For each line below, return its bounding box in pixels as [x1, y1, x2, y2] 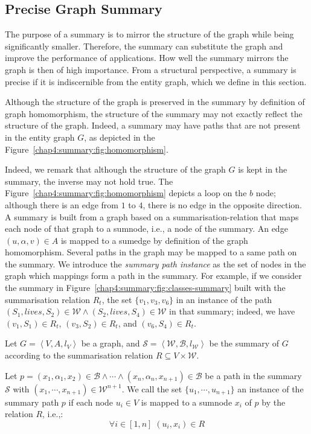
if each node [68, 395, 114, 408]
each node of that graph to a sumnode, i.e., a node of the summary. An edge [5, 222, 288, 235]
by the [261, 395, 286, 408]
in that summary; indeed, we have [169, 305, 295, 318]
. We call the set [121, 382, 182, 395]
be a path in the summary [205, 369, 302, 381]
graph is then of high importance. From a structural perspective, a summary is [5, 63, 297, 75]
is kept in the [238, 163, 287, 176]
